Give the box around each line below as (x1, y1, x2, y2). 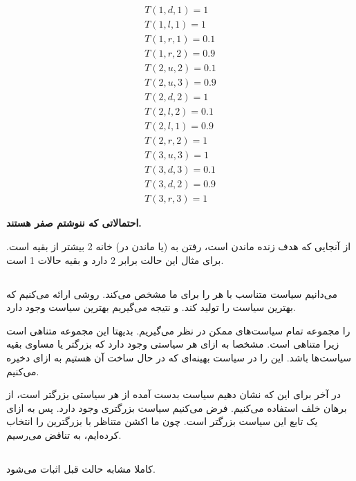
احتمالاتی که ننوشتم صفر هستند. (6, 216, 142, 230)
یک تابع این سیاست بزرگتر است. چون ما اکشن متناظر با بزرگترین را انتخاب (6, 414, 318, 428)
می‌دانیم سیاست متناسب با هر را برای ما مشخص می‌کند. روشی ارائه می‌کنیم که (6, 286, 337, 301)
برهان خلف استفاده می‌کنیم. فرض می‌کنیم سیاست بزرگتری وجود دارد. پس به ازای (6, 400, 347, 415)
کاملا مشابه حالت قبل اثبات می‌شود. (6, 461, 156, 475)
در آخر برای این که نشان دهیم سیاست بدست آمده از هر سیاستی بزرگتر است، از (6, 387, 341, 402)
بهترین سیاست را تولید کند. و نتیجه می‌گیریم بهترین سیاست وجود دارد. (6, 300, 296, 314)
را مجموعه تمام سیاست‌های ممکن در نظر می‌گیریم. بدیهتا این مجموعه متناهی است (6, 323, 350, 337)
